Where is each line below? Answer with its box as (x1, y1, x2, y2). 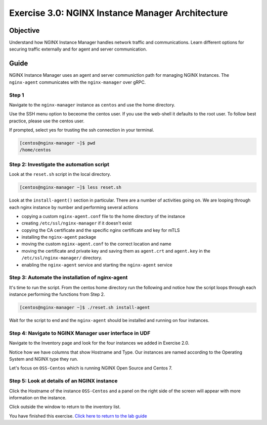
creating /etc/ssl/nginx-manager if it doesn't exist (21, 220, 132, 226)
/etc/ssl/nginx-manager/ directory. (21, 255, 102, 261)
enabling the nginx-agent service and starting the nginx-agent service (21, 262, 173, 267)
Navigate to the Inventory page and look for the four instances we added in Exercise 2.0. (9, 340, 190, 346)
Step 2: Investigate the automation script (9, 161, 110, 168)
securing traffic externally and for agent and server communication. (9, 46, 147, 52)
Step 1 (9, 92, 24, 99)
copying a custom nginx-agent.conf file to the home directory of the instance (21, 213, 185, 219)
